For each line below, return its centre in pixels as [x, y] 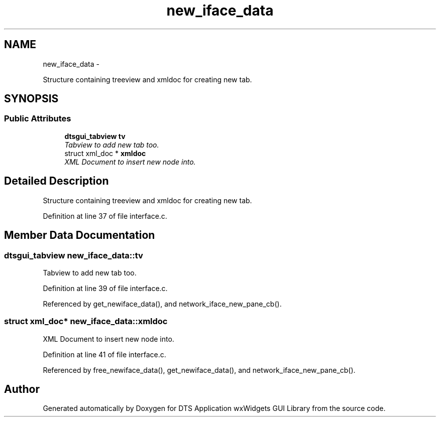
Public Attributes [38, 119]
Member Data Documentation [80, 235]
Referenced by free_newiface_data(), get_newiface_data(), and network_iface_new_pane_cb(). [199, 370]
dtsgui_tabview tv [95, 136]
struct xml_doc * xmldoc [105, 153]
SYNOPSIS [31, 99]
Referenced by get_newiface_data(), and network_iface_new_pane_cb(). [162, 304]
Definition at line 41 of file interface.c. [104, 354]
